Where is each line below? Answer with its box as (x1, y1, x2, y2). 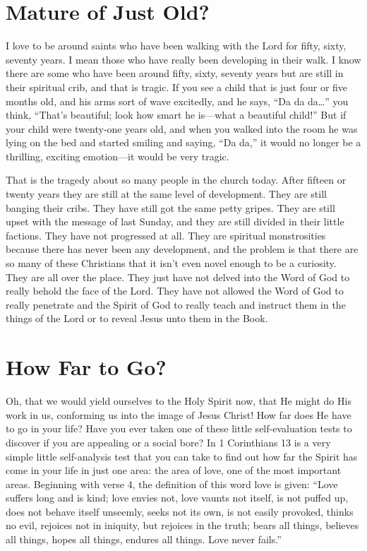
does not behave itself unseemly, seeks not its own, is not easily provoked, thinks (6, 504, 354, 519)
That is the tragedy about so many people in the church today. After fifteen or (6, 172, 347, 187)
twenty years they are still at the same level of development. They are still (6, 186, 327, 201)
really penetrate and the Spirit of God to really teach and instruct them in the (6, 297, 346, 312)
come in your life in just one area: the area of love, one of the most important (6, 463, 342, 478)
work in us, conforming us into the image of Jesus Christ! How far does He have (6, 407, 351, 422)
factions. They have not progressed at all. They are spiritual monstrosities (6, 227, 326, 242)
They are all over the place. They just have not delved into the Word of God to (6, 269, 350, 284)
